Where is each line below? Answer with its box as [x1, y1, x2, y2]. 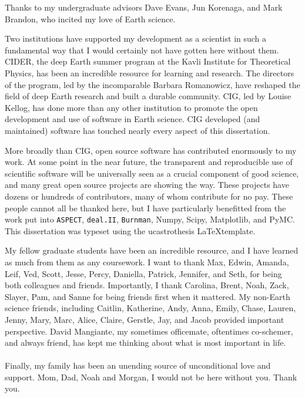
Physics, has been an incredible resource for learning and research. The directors [5, 66, 294, 79]
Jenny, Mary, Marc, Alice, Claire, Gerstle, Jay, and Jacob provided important [5, 313, 284, 325]
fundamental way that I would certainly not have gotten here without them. [5, 43, 279, 56]
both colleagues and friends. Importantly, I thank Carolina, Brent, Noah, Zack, [5, 279, 289, 291]
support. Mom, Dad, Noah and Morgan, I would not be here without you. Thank [5, 370, 297, 383]
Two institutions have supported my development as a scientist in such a [5, 32, 267, 45]
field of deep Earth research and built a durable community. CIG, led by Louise [5, 90, 291, 102]
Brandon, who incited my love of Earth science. [5, 12, 176, 25]
